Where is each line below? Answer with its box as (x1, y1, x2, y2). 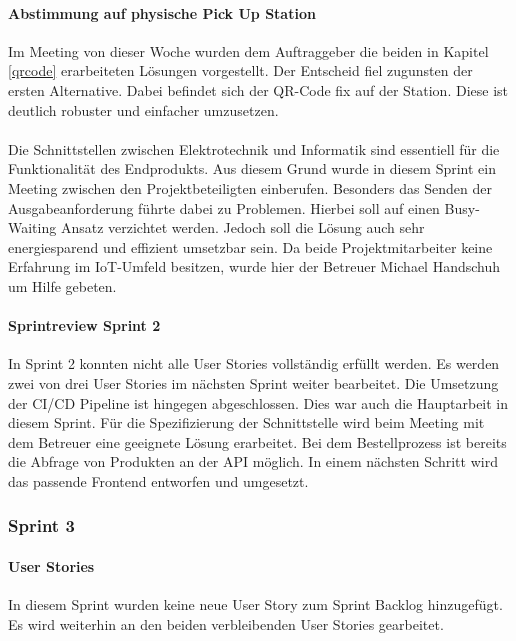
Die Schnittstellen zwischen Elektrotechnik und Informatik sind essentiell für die (8, 138, 500, 159)
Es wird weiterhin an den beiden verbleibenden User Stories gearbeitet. (8, 613, 444, 634)
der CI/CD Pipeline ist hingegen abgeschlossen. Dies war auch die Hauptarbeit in (8, 392, 509, 413)
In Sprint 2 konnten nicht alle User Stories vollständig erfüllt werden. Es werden (8, 353, 500, 374)
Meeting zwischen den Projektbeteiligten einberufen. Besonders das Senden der (8, 177, 492, 198)
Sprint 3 (8, 513, 75, 538)
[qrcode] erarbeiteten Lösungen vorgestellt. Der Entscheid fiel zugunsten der (8, 60, 473, 81)
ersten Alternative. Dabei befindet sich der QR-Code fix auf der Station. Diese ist (8, 79, 508, 100)
